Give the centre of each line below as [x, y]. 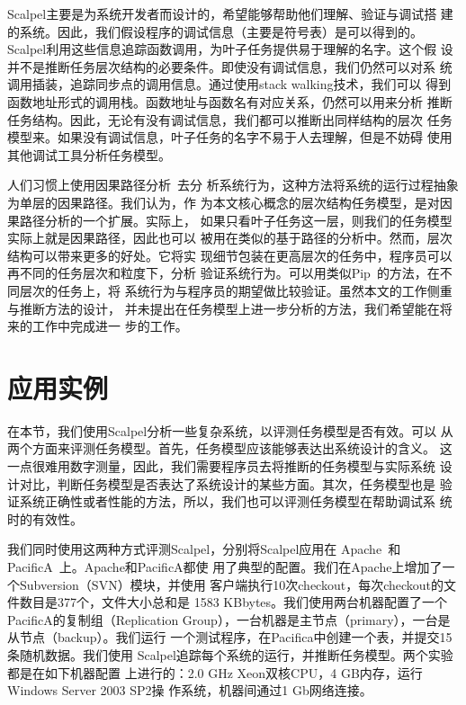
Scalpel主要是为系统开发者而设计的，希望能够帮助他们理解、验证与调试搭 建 [230, 13]
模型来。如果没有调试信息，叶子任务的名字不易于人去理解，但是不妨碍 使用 [230, 137]
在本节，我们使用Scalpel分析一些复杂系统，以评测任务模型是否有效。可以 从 [230, 430]
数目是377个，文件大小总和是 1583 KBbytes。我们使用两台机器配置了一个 [233, 602]
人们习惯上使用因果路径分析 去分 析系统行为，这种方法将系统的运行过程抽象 [233, 185]
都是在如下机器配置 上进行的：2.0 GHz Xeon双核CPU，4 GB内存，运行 [215, 672]
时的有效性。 [45, 518]
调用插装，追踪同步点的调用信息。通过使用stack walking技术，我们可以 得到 [229, 84]
